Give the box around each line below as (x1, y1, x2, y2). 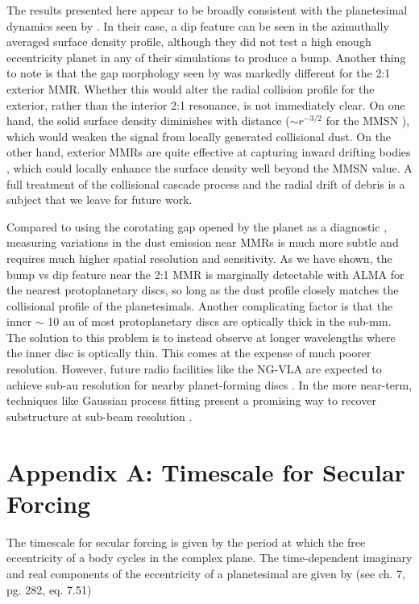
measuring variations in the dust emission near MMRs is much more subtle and (6, 234, 399, 251)
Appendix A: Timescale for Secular (6, 455, 405, 488)
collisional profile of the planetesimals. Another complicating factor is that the (6, 297, 393, 314)
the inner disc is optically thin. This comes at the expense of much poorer (6, 344, 371, 361)
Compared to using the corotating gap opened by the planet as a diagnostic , (6, 218, 388, 235)
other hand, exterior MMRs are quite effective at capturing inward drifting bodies (6, 144, 411, 160)
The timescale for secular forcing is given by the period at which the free (6, 533, 366, 550)
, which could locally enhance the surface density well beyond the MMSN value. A (6, 159, 413, 176)
